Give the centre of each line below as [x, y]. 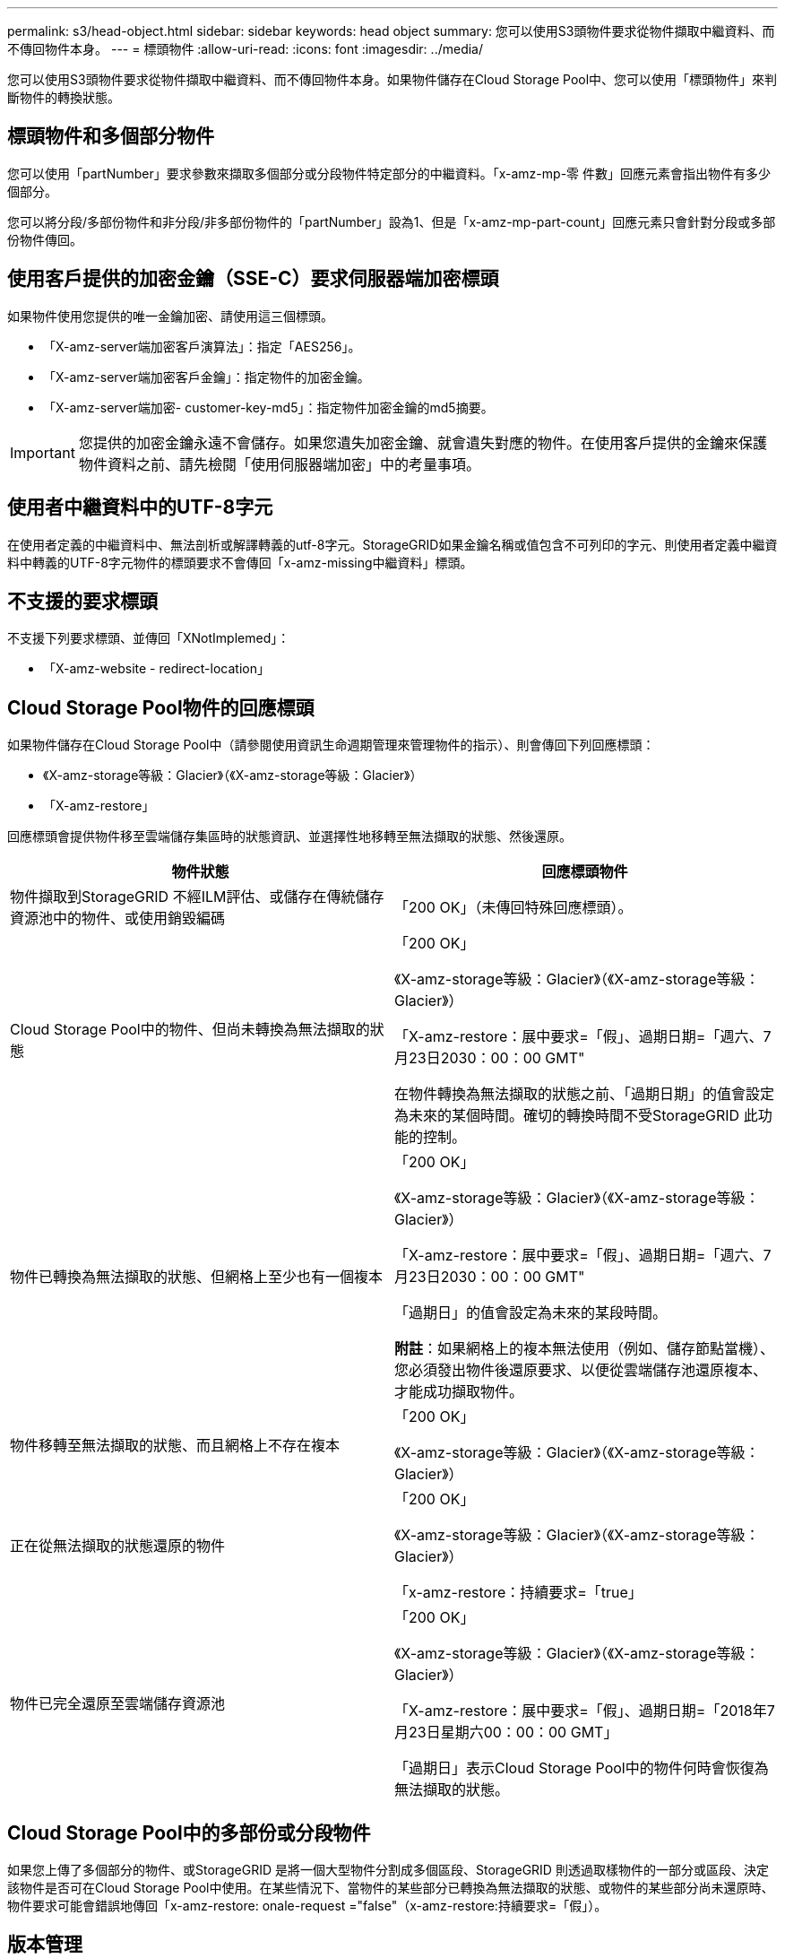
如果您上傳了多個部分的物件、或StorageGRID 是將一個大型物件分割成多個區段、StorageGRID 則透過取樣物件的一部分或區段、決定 [388, 1870]
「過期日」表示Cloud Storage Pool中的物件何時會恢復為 [582, 1768]
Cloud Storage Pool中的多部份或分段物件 [189, 1832]
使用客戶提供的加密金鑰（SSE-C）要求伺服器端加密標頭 [253, 279]
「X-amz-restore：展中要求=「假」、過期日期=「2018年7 [585, 1711]
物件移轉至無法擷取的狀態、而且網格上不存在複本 [175, 1446]
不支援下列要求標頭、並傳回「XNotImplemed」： [149, 638]
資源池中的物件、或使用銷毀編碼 [118, 918]
